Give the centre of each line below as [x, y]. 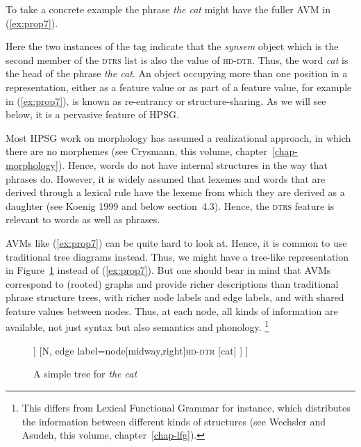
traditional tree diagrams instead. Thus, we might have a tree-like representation [177, 256]
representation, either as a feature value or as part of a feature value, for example [179, 87]
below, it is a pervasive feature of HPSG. [92, 114]
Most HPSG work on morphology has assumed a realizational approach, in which [178, 137]
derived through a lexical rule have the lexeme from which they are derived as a [175, 192]
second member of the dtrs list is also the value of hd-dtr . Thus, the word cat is [177, 59]
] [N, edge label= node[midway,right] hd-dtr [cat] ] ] [141, 350]
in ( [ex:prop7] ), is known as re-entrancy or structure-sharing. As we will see [166, 100]
